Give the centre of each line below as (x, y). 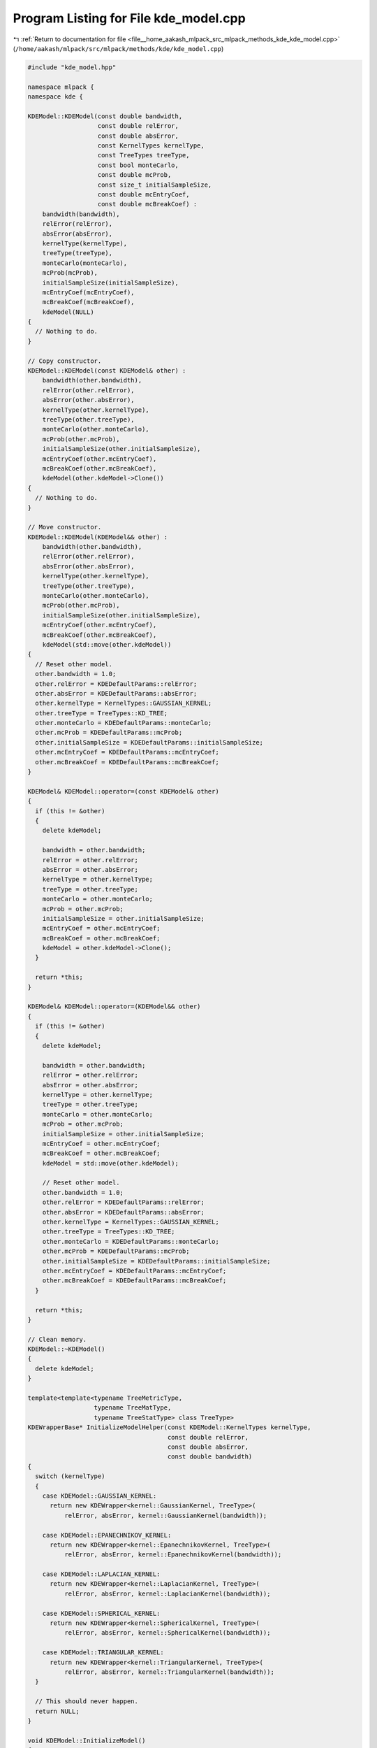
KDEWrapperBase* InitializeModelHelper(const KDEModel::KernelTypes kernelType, (169, 1427)
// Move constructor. (65, 527)
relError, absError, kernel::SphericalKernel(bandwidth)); (167, 1633)
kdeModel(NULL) (68, 312)
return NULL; (57, 1711)
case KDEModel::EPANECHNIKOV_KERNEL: (107, 1535)
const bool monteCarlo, (138, 165)
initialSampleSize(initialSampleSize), (111, 282)
